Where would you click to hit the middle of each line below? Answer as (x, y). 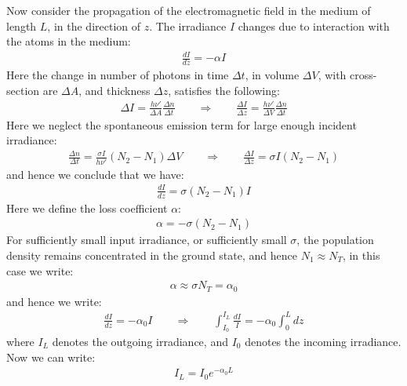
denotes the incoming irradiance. (323, 341)
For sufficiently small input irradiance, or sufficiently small (147, 240)
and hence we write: (54, 301)
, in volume (272, 75)
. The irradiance (188, 25)
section (23, 90)
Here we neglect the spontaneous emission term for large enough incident (182, 124)
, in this (361, 255)
